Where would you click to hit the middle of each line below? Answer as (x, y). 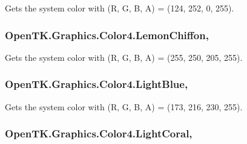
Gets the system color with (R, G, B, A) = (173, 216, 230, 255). (124, 106)
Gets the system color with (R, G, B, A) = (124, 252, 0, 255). (120, 8)
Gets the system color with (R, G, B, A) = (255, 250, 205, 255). (124, 57)
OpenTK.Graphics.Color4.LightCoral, (99, 133)
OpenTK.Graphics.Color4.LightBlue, (97, 84)
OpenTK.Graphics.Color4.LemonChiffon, (107, 35)
